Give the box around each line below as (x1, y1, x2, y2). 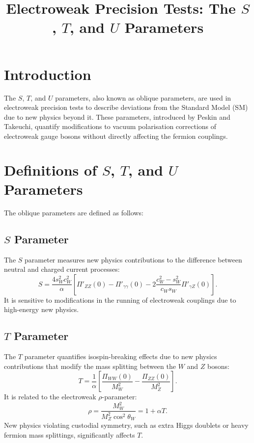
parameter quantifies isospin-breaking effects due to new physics (24, 351, 217, 362)
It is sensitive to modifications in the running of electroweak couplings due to (4, 294, 236, 305)
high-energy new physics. (4, 304, 79, 314)
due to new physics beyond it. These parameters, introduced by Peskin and (4, 111, 230, 122)
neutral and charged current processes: (4, 264, 120, 274)
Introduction (4, 64, 91, 84)
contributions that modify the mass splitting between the (4, 361, 176, 371)
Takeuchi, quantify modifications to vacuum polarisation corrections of (4, 121, 217, 131)
